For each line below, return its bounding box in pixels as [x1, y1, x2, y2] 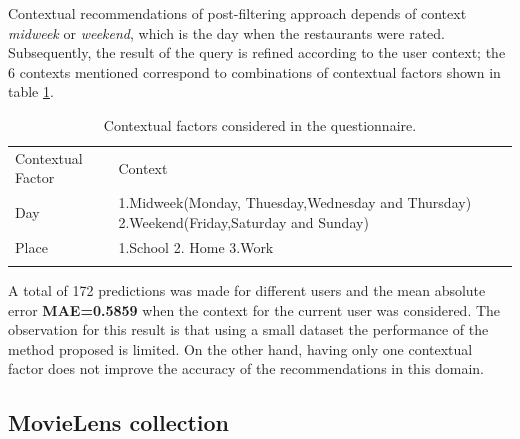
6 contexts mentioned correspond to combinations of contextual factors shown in [8, 61, 501, 82]
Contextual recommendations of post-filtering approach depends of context [8, 3, 467, 23]
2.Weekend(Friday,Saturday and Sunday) [118, 211, 369, 232]
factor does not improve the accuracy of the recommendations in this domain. [8, 358, 484, 379]
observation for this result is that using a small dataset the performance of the [8, 319, 489, 340]
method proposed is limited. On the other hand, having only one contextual [8, 338, 473, 359]
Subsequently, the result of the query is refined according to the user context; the [8, 42, 506, 63]
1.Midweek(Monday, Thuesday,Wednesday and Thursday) [118, 192, 472, 213]
